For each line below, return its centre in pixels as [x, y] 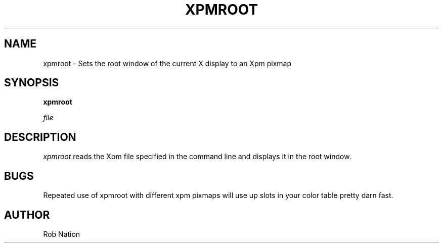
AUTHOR [27, 215]
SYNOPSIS [32, 83]
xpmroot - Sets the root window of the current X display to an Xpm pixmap [167, 63]
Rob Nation [62, 234]
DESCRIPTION [40, 137]
